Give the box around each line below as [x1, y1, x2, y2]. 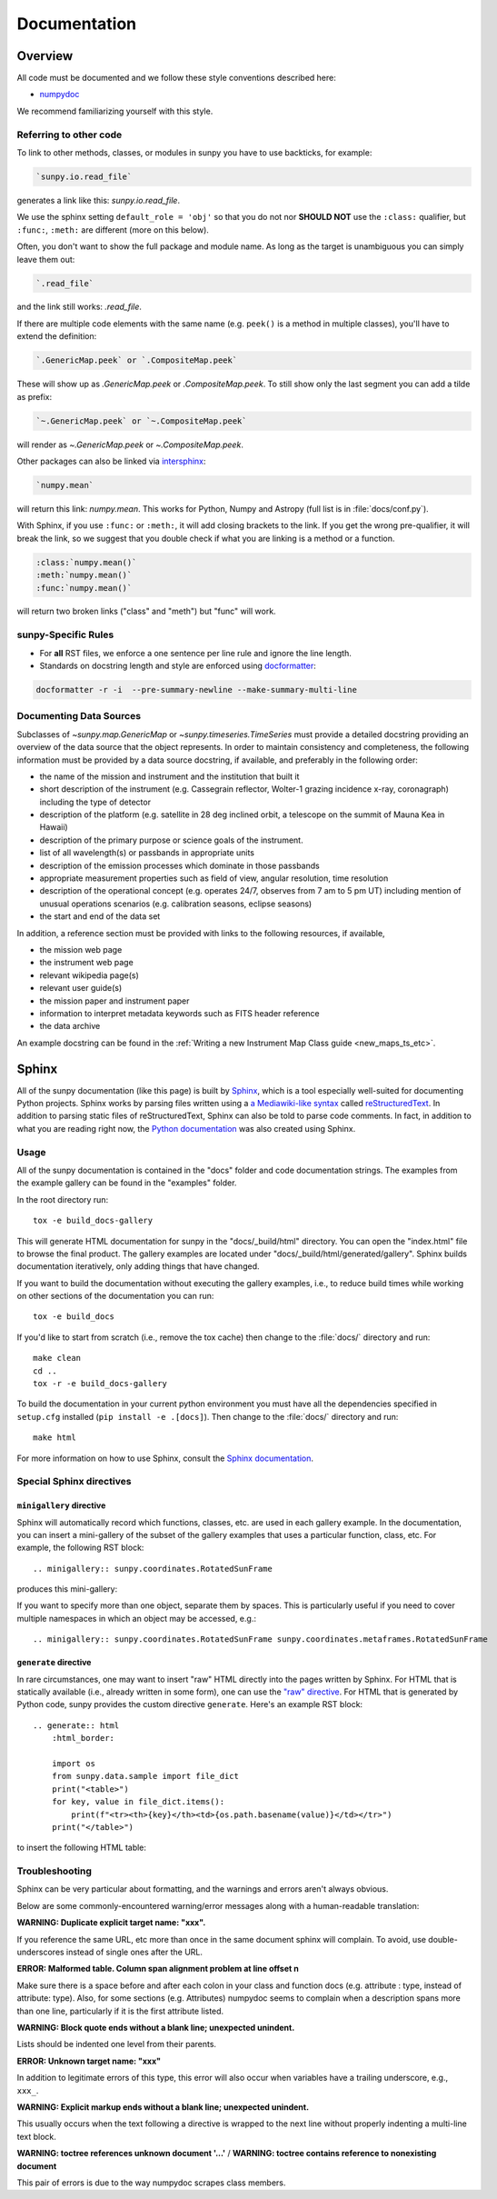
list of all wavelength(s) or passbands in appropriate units [39, 847, 254, 858]
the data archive [39, 1021, 101, 1032]
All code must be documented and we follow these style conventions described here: [16, 73, 336, 84]
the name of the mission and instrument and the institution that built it [39, 771, 300, 782]
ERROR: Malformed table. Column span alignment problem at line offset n [16, 1964, 299, 1974]
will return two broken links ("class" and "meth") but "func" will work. [16, 605, 276, 617]
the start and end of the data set [39, 911, 161, 922]
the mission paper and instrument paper [39, 995, 190, 1006]
